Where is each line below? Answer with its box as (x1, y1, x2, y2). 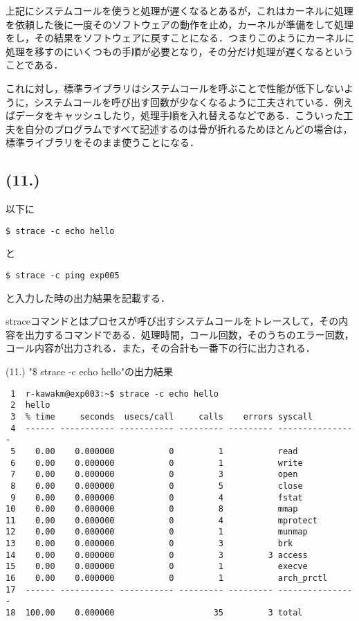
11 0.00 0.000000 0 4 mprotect (6, 515, 318, 525)
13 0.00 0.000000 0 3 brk (6, 539, 293, 549)
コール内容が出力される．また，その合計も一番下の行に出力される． (6, 341, 315, 355)
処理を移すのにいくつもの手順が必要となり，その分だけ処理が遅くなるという (6, 44, 353, 58)
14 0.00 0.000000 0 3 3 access (6, 550, 308, 560)
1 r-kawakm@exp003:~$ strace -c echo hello (10, 388, 219, 399)
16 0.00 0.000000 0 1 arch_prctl (6, 573, 328, 584)
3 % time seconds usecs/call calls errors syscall (10, 411, 313, 422)
